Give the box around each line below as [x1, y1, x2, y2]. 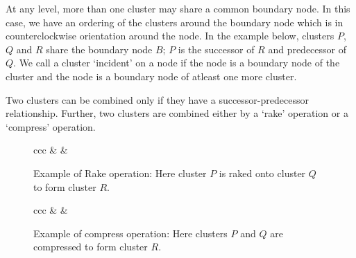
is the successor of [178, 42, 255, 56]
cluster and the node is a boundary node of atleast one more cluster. [6, 68, 297, 83]
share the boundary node [46, 42, 153, 56]
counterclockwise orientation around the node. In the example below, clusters [6, 28, 334, 43]
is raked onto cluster [219, 165, 306, 180]
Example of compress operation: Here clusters [33, 225, 228, 240]
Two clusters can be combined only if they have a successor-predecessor [6, 92, 309, 107]
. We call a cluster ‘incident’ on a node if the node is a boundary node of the [13, 55, 340, 70]
